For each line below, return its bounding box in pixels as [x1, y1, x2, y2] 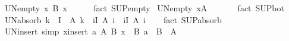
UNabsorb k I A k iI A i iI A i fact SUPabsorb [4, 13, 222, 26]
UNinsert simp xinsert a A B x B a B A [4, 25, 177, 37]
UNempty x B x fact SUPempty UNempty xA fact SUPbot [4, 2, 284, 14]
